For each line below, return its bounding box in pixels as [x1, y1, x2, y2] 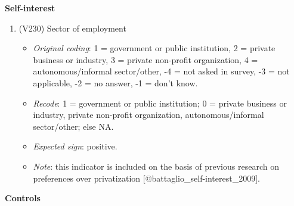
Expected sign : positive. [33, 140, 117, 152]
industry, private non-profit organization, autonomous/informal [33, 108, 264, 121]
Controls [5, 192, 41, 204]
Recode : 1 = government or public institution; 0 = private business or [33, 96, 287, 109]
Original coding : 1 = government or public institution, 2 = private [33, 42, 276, 54]
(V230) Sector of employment [18, 21, 126, 34]
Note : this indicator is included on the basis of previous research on [33, 160, 279, 172]
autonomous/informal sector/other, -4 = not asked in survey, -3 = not [33, 65, 290, 77]
